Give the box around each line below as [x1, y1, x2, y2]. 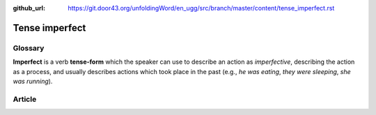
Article [13, 94, 37, 104]
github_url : [13, 4, 45, 12]
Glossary [13, 43, 45, 53]
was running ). [13, 77, 53, 85]
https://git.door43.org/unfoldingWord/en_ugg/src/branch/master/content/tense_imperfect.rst [68, 4, 335, 12]
